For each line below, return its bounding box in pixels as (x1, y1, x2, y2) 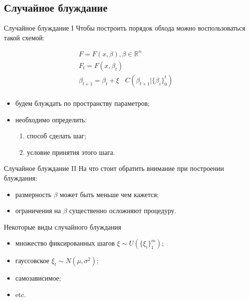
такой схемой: (4, 32, 45, 42)
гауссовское (15, 255, 49, 266)
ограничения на (15, 205, 61, 216)
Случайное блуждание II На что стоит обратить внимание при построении (4, 163, 224, 173)
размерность (15, 189, 51, 199)
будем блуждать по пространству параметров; (15, 98, 150, 108)
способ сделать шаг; (27, 131, 86, 141)
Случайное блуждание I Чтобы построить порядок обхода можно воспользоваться (4, 23, 246, 33)
